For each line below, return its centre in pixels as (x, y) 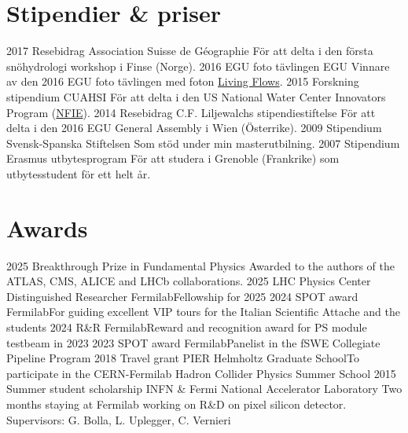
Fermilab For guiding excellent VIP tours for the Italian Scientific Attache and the (203, 312)
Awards (47, 228)
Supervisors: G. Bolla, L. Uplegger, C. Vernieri (119, 419)
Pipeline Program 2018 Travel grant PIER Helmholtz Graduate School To (183, 358)
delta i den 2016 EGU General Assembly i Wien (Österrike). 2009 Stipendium (194, 128)
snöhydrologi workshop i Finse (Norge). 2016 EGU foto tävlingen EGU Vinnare (198, 66)
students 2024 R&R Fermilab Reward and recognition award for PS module (187, 327)
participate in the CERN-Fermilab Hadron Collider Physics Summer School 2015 (201, 373)
